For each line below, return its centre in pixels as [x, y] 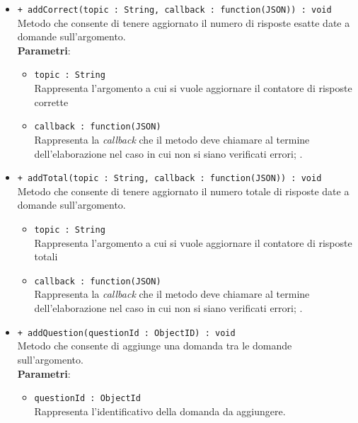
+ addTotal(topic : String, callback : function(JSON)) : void [169, 179]
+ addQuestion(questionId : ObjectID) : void [126, 333]
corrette [51, 102]
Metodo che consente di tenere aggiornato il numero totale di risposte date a [183, 191]
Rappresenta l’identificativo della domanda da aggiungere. [160, 411]
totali [46, 256]
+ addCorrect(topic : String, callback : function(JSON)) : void [174, 10]
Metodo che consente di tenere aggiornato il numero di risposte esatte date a [184, 22]
